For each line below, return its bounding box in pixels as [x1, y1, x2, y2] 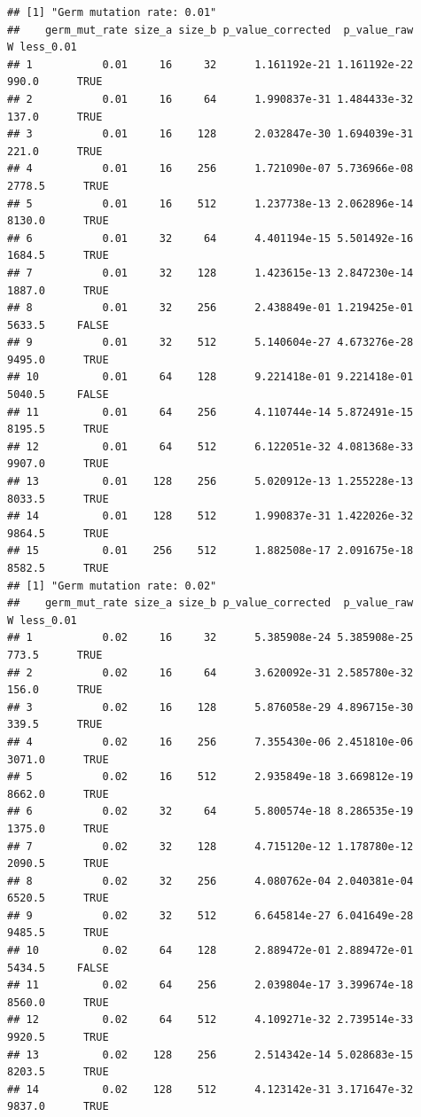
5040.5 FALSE [7, 388, 109, 402]
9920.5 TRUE [7, 1031, 109, 1044]
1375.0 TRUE [7, 822, 109, 835]
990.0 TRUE [7, 75, 103, 89]
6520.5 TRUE [7, 892, 109, 905]
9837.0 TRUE [7, 1100, 109, 1113]
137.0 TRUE [7, 110, 103, 123]
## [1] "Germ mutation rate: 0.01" [7, 6, 217, 19]
